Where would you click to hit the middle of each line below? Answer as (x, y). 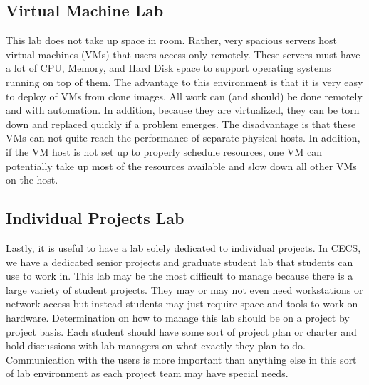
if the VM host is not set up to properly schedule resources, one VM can (164, 151)
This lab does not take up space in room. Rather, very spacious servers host (171, 40)
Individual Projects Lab (95, 218)
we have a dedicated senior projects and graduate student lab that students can (180, 262)
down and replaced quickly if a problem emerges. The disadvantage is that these (181, 123)
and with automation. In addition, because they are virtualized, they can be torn (183, 110)
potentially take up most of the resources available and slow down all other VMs (181, 165)
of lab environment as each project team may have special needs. (147, 373)
